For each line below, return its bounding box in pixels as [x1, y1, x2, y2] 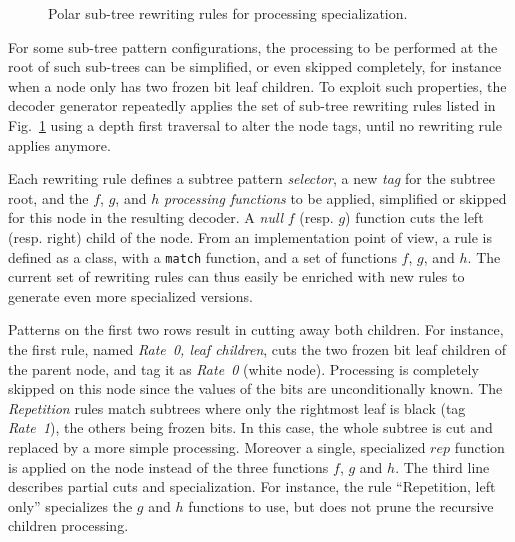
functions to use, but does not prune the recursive [188, 495, 494, 516]
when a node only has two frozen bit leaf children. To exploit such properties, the [8, 75, 507, 96]
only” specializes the [8, 495, 133, 516]
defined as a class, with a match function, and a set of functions [8, 246, 397, 267]
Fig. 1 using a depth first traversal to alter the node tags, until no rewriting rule [8, 114, 502, 135]
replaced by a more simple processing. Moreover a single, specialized [8, 436, 426, 457]
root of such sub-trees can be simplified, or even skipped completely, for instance [8, 56, 502, 77]
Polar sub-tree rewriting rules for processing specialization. [48, 3, 408, 23]
